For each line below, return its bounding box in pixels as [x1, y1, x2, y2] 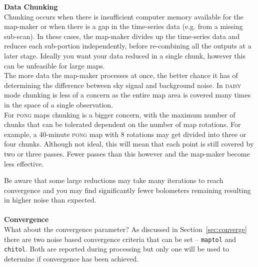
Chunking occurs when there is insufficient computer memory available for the [4, 11, 243, 21]
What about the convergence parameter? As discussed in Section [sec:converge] [4, 224, 247, 234]
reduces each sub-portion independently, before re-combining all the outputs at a [4, 40, 251, 51]
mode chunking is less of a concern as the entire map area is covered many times [4, 89, 251, 100]
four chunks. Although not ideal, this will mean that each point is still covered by [4, 138, 254, 149]
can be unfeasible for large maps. [4, 60, 105, 70]
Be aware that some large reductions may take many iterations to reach [4, 175, 223, 185]
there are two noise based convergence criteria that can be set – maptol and [4, 233, 236, 244]
